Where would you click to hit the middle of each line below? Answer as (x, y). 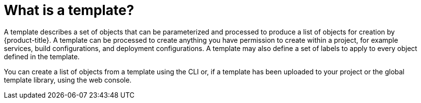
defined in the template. (42, 56)
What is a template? (69, 10)
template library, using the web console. (68, 80)
